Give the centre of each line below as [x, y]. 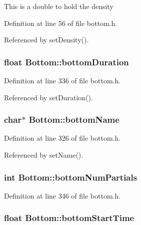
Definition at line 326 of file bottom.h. [62, 138]
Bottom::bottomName [74, 119]
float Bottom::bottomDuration [66, 62]
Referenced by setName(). [44, 155]
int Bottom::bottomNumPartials [71, 177]
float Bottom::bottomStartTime [69, 218]
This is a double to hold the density [59, 6]
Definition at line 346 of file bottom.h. [62, 195]
